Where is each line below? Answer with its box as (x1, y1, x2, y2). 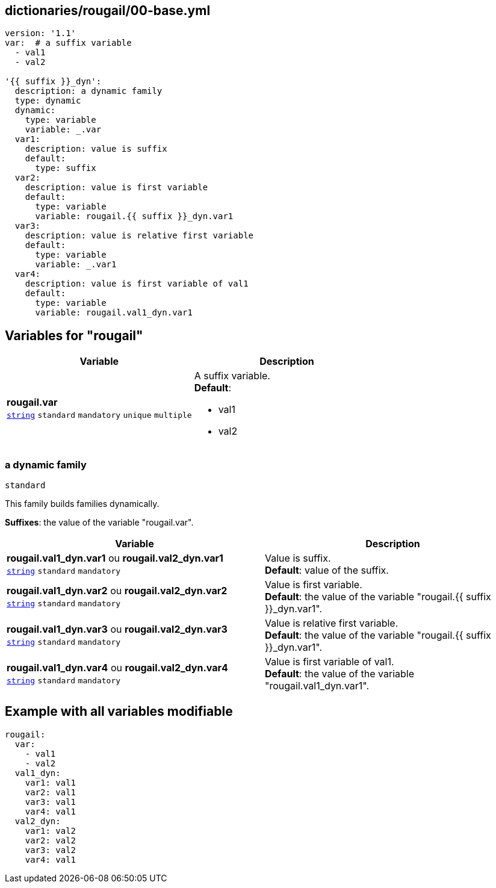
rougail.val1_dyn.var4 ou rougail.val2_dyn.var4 (7, 662, 228, 674)
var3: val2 (25, 845, 76, 855)
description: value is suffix (25, 144, 167, 154)
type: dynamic (14, 96, 81, 106)
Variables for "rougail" (5, 328, 143, 343)
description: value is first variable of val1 (25, 279, 249, 289)
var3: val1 (25, 796, 76, 807)
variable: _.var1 (35, 259, 117, 270)
